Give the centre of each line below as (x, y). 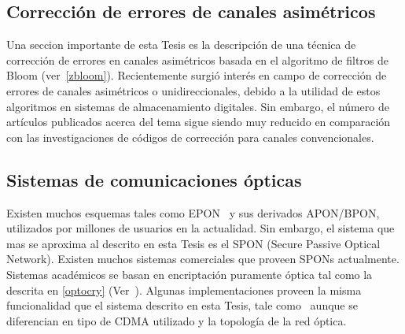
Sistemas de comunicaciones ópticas (154, 179)
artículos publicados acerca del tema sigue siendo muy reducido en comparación (199, 122)
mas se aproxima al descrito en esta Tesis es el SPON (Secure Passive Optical (193, 243)
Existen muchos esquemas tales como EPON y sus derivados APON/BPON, (193, 212)
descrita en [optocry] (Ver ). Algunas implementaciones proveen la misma (184, 289)
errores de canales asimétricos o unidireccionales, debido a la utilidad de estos (193, 90)
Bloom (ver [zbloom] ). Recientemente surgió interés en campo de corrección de (197, 75)
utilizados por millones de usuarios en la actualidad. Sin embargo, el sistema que (201, 228)
